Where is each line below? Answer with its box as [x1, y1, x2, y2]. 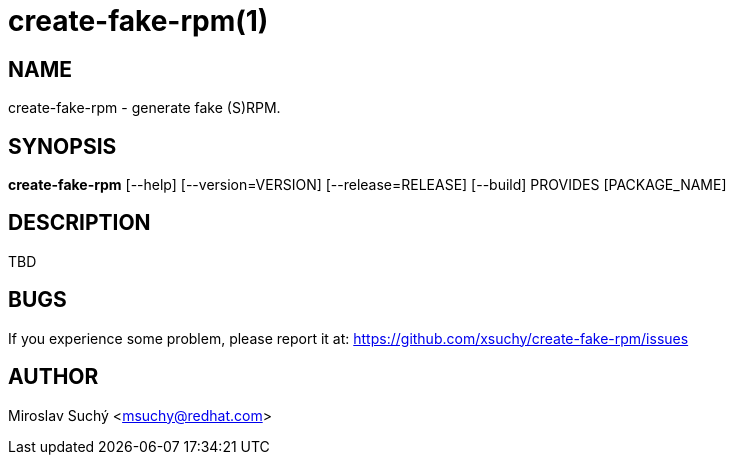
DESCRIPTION [8, 210, 151, 236]
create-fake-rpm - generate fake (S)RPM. [8, 99, 281, 117]
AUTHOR [8, 364, 99, 390]
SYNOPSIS [8, 133, 117, 159]
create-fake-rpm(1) [8, 4, 269, 38]
